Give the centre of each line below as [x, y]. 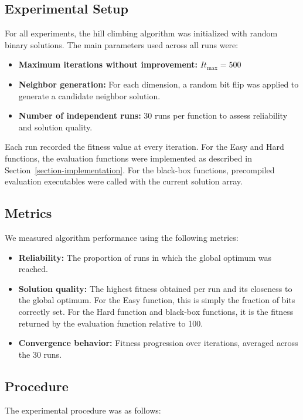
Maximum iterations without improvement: [108, 64]
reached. [33, 269]
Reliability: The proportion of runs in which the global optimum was [145, 257]
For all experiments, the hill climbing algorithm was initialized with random [141, 33]
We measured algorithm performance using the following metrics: [122, 237]
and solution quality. [55, 127]
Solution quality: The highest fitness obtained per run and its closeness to [155, 288]
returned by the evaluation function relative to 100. [111, 323]
